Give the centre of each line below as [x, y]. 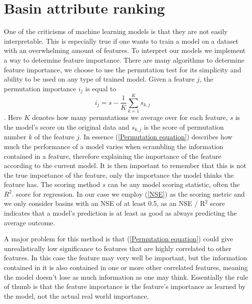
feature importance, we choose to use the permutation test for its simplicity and [123, 69]
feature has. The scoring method [52, 184]
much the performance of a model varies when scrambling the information [114, 146]
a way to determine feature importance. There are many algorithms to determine [124, 59]
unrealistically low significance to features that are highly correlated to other [118, 248]
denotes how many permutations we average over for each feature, [130, 117]
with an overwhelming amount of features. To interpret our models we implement [125, 50]
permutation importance [40, 88]
